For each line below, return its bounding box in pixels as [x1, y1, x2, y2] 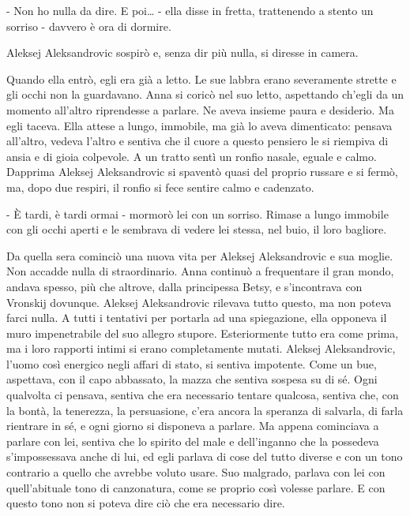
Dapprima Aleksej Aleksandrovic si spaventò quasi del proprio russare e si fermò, [6, 163, 398, 180]
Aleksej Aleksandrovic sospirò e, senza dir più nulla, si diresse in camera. [6, 44, 359, 61]
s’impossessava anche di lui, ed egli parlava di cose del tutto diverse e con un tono [6, 448, 403, 465]
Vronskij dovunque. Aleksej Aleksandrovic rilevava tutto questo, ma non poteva [6, 294, 392, 310]
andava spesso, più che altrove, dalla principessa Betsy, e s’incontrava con [6, 278, 363, 294]
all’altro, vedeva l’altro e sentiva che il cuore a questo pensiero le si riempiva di [6, 133, 389, 149]
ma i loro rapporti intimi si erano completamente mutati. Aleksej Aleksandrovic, [6, 340, 396, 357]
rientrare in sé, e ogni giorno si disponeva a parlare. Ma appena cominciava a [6, 417, 379, 434]
